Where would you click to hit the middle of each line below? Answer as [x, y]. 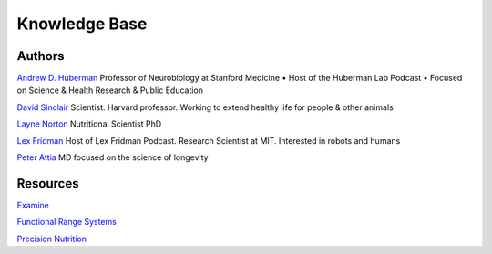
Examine [33, 205]
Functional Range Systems [67, 222]
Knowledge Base [82, 24]
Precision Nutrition [51, 239]
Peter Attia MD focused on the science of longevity [113, 157]
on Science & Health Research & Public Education [110, 90]
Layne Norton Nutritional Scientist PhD [89, 124]
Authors [41, 56]
